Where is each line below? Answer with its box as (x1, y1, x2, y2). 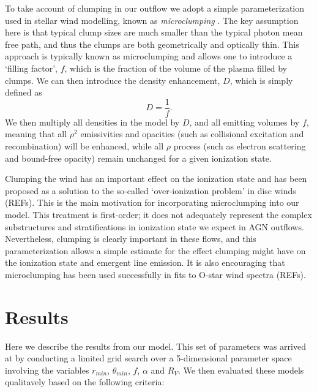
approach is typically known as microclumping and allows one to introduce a (5, 50, 293, 62)
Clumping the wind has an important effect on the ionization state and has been (5, 172, 307, 185)
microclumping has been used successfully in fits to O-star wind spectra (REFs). (5, 268, 306, 281)
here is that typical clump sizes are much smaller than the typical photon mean (5, 26, 303, 39)
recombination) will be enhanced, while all (5, 140, 164, 152)
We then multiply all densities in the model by (5, 115, 180, 128)
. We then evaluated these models (177, 363, 304, 376)
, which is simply (229, 73, 293, 86)
